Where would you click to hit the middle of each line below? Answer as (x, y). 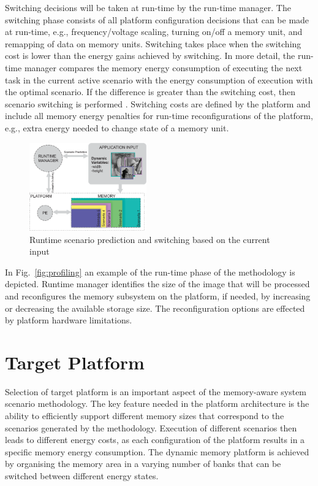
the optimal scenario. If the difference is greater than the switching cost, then (150, 92)
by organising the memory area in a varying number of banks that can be (143, 464)
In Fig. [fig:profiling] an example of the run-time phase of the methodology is (150, 272)
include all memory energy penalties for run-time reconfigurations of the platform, (159, 116)
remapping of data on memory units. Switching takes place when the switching (153, 43)
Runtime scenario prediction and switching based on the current (150, 239)
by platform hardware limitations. (69, 320)
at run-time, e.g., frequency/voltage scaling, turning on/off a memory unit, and (154, 32)
